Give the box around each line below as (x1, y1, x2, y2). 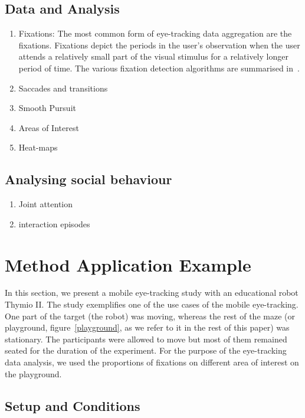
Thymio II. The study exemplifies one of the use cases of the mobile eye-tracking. (5, 298, 299, 311)
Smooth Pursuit (18, 102, 76, 114)
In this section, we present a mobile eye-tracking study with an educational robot (5, 286, 299, 299)
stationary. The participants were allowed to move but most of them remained (5, 332, 287, 345)
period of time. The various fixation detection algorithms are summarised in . (18, 61, 300, 74)
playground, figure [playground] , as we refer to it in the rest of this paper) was (5, 321, 290, 334)
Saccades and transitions (18, 81, 108, 94)
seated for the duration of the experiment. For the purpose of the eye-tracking (5, 344, 287, 357)
